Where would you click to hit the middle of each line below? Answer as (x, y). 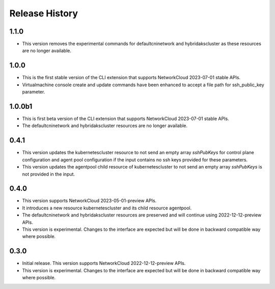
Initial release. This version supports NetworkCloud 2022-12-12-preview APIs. (104, 263)
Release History (44, 13)
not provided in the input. (49, 174)
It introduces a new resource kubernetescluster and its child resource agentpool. (107, 208)
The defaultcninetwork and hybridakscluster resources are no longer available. (105, 126)
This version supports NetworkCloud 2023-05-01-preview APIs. (89, 201)
